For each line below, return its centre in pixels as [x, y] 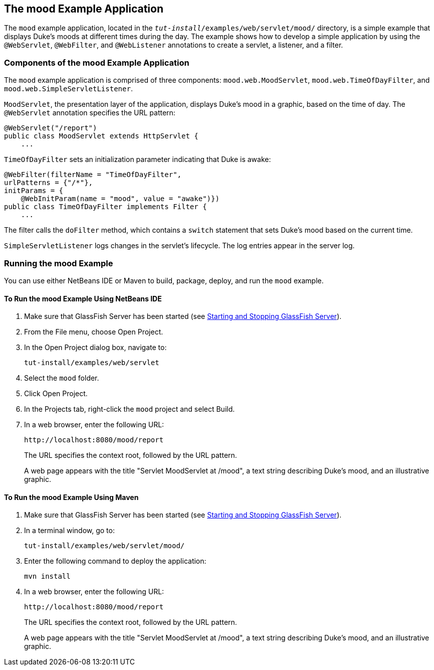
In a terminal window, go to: [69, 531]
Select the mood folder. [62, 378]
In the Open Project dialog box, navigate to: [95, 348]
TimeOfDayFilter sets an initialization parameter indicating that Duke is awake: [138, 159]
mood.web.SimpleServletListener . [68, 89]
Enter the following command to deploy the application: [115, 561]
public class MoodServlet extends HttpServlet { [101, 136]
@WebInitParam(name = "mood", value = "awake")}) [120, 199]
